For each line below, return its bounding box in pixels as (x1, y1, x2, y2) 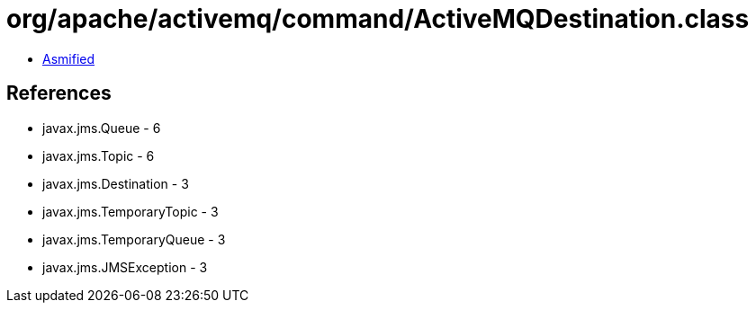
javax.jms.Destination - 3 (42, 175, 189, 191)
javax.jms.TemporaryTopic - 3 (42, 203, 219, 219)
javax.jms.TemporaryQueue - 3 (42, 231, 226, 247)
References (6, 82, 112, 105)
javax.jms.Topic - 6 (42, 147, 155, 164)
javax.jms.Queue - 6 (42, 120, 161, 136)
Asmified (42, 50, 95, 66)
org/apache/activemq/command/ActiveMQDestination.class (6, 4, 750, 34)
